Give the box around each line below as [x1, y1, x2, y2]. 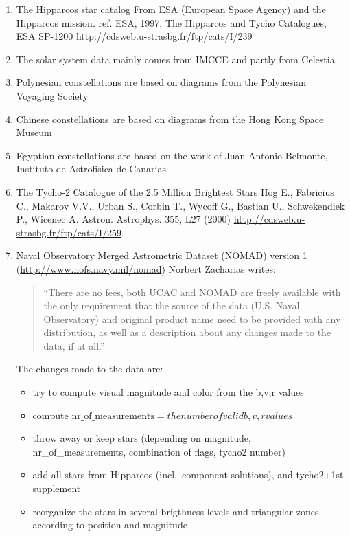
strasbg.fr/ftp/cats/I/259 [16, 225, 121, 239]
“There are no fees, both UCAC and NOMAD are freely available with [43, 284, 341, 299]
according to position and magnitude [32, 517, 187, 532]
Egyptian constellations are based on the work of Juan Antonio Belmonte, [16, 148, 328, 162]
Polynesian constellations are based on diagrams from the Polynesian [16, 75, 306, 89]
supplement [32, 481, 81, 495]
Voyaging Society [16, 88, 89, 102]
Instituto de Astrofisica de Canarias [16, 161, 166, 176]
